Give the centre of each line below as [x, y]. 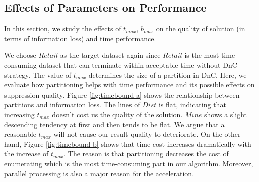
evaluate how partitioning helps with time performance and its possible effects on [129, 85]
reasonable [20, 134]
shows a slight [225, 114]
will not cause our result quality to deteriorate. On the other [147, 134]
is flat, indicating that [192, 104]
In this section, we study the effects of [63, 28]
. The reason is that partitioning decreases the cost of [146, 154]
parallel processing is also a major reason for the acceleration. [99, 173]
